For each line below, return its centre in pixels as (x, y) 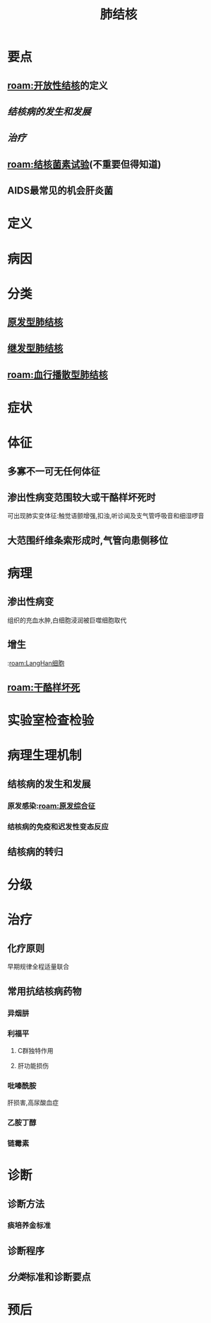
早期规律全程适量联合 (38, 967)
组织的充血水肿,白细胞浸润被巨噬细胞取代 (67, 620)
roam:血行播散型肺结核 (58, 375)
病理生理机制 (45, 756)
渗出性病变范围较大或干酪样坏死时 (82, 498)
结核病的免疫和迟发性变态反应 (58, 826)
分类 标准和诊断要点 (49, 1277)
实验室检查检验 (51, 721)
